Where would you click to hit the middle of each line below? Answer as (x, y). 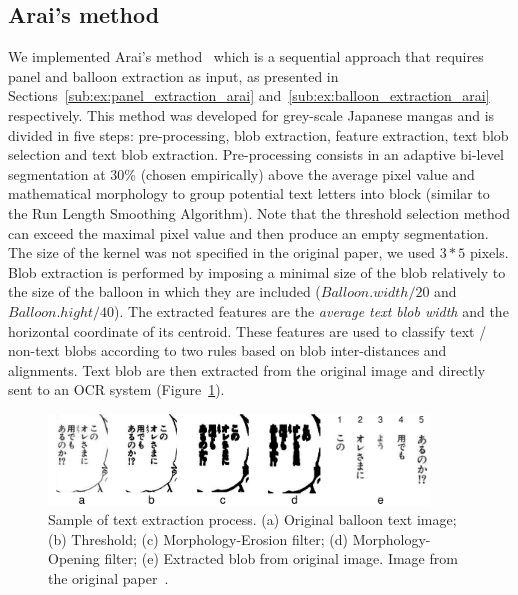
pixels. (489, 252)
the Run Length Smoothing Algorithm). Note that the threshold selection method (259, 212)
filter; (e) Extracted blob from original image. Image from (281, 558)
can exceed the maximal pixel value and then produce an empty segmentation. (248, 232)
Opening (74, 558)
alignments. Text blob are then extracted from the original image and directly (247, 369)
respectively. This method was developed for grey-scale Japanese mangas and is (251, 114)
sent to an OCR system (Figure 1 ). (116, 389)
